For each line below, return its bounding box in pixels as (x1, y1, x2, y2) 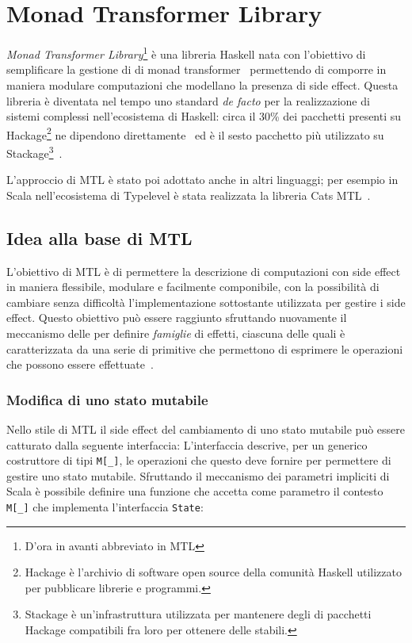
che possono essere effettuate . (6, 356, 154, 373)
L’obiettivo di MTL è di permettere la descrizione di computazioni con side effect (6, 262, 401, 279)
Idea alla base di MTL (6, 225, 193, 250)
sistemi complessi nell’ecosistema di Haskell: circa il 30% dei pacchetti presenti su (6, 108, 402, 124)
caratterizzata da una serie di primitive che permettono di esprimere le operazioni (6, 340, 403, 357)
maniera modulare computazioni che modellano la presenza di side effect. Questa (6, 76, 399, 93)
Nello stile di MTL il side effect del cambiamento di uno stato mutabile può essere (6, 421, 405, 438)
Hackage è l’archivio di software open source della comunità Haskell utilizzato (25, 564, 402, 580)
